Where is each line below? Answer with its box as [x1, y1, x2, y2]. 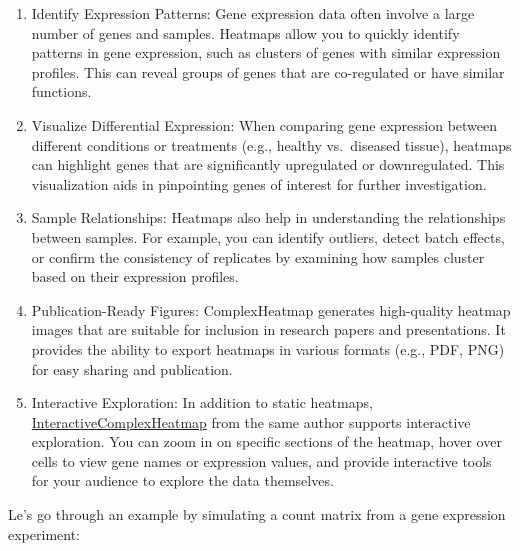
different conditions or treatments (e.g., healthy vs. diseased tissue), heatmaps [31, 134, 512, 155]
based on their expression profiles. [31, 266, 239, 287]
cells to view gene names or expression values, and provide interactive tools [31, 450, 492, 471]
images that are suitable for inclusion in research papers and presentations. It [31, 319, 506, 340]
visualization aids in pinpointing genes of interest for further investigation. [31, 173, 487, 194]
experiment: [8, 523, 80, 544]
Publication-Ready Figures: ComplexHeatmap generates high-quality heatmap [31, 299, 511, 320]
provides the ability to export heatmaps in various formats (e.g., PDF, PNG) [31, 338, 505, 359]
